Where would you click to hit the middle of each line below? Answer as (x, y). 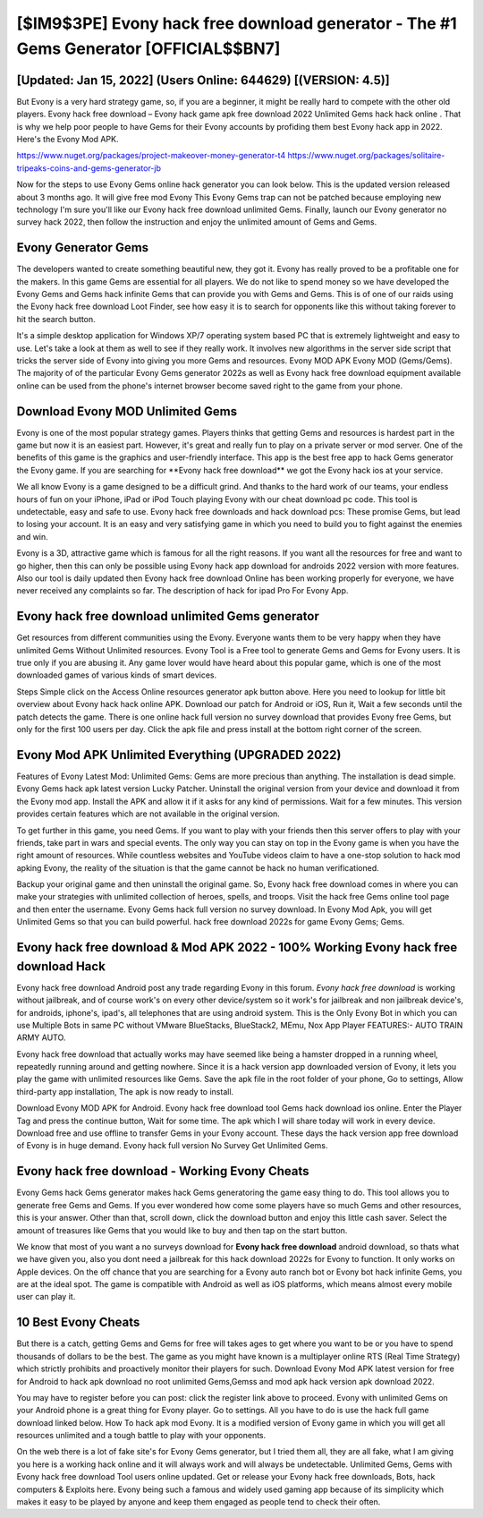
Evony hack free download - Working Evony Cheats (163, 1171)
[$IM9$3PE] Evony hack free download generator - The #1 (237, 23)
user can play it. (46, 1297)
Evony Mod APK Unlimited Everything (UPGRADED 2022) (179, 755)
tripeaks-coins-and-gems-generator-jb (89, 168)
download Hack (61, 966)
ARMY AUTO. (41, 1037)
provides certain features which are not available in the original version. (148, 814)
